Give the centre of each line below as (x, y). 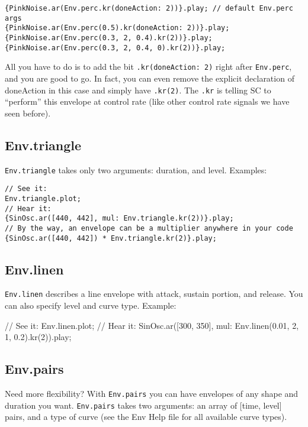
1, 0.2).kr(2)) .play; (38, 337)
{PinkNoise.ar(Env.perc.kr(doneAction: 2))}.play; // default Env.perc (149, 8)
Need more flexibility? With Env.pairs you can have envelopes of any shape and (152, 394)
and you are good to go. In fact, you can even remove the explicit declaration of (150, 78)
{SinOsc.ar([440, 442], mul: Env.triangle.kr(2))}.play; (119, 219)
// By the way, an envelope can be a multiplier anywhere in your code (149, 228)
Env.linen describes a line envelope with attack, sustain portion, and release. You (154, 294)
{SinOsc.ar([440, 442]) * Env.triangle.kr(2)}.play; (111, 238)
